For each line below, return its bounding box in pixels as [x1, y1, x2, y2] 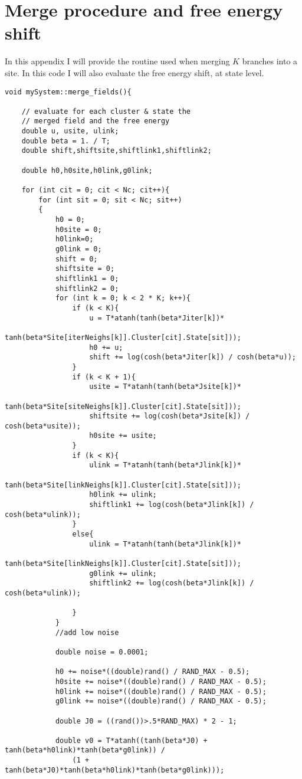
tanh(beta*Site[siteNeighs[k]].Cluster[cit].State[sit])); [5, 402, 241, 411]
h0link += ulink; [89, 490, 157, 499]
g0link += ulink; [89, 569, 157, 578]
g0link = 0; [55, 245, 102, 253]
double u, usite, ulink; [21, 127, 119, 136]
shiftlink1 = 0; [55, 274, 119, 283]
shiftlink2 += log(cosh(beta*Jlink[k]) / [89, 579, 254, 588]
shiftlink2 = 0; [55, 284, 119, 293]
